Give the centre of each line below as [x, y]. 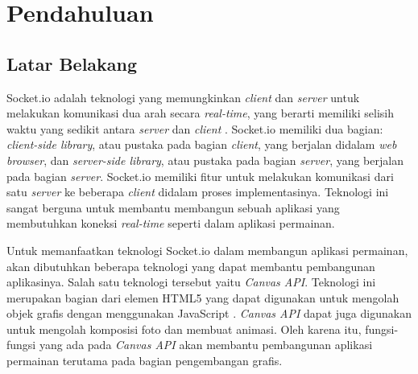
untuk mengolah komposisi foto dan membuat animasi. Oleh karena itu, [184, 329]
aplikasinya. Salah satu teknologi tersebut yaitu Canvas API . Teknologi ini [191, 282]
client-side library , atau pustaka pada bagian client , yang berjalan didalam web [202, 144]
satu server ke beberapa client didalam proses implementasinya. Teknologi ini [198, 192]
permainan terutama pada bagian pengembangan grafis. [145, 361]
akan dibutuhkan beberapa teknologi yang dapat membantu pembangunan [191, 266]
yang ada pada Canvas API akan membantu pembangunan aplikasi [206, 345]
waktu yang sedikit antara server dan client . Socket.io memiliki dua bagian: [195, 128]
